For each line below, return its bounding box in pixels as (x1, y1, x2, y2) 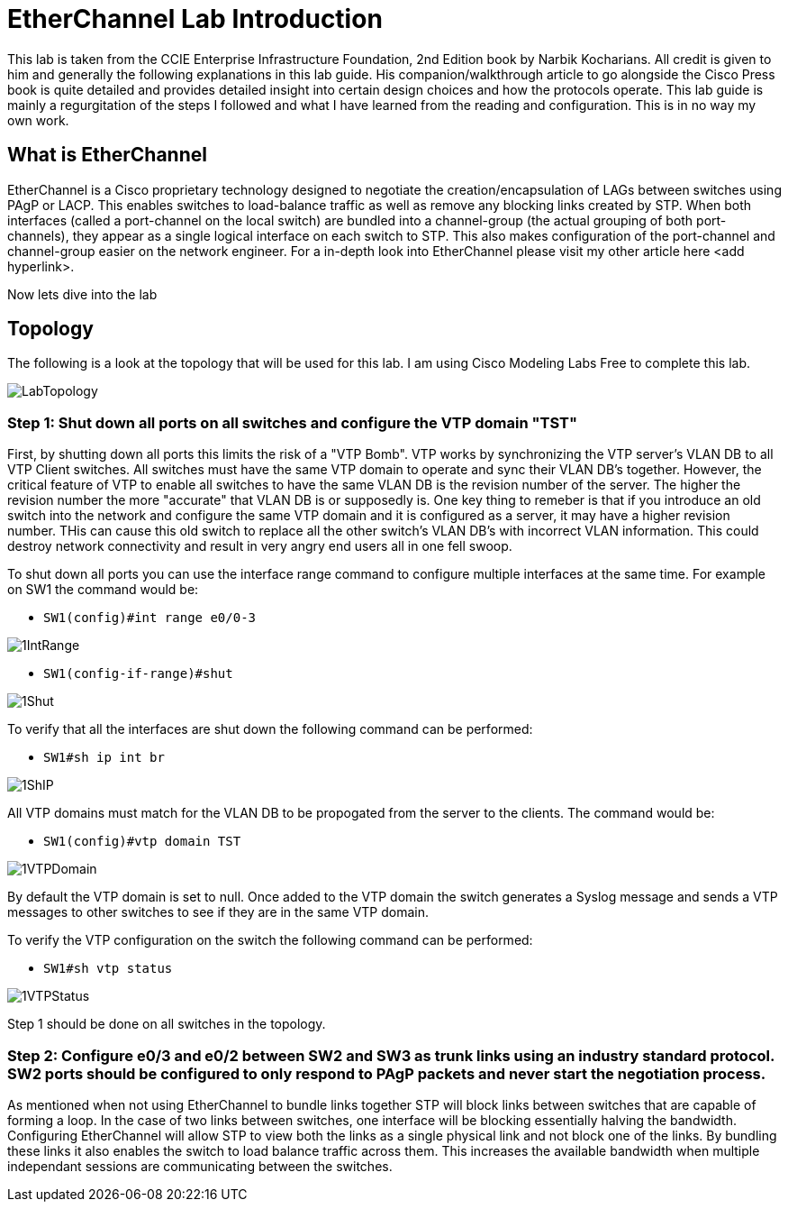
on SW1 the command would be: (7, 582, 199, 598)
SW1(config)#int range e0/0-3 (43, 610, 257, 626)
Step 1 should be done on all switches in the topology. (7, 1016, 326, 1032)
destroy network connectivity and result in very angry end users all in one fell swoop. (7, 538, 512, 554)
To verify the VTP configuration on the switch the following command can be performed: (7, 932, 533, 948)
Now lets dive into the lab (7, 286, 158, 302)
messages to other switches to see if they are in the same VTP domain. (7, 904, 430, 920)
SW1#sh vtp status (43, 961, 173, 976)
